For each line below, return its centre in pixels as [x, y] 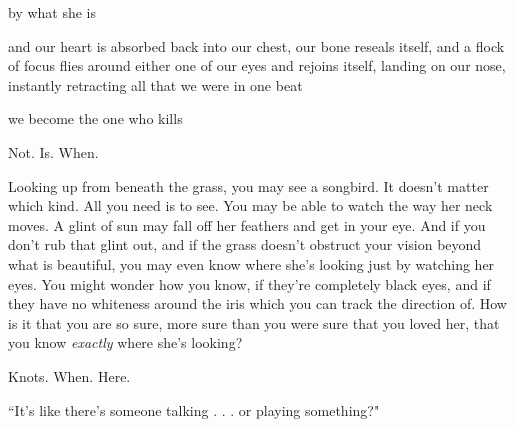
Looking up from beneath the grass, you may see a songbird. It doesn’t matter [248, 185]
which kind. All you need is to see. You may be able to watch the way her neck [250, 205]
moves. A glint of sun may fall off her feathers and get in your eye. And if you [247, 224]
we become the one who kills [95, 118]
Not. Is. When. [53, 151]
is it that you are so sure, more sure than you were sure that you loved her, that [254, 322]
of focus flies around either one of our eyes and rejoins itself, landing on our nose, [257, 65]
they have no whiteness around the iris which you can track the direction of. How [257, 303]
